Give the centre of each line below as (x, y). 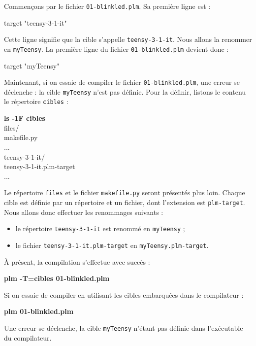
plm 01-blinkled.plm (39, 311)
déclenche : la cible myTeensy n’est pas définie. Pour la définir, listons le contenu (125, 91)
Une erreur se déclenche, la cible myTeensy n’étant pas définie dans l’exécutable (124, 328)
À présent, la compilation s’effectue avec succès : (77, 261)
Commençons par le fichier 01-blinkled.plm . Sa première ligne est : (107, 6)
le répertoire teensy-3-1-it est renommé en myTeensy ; (100, 228)
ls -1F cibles (25, 118)
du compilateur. (28, 337)
